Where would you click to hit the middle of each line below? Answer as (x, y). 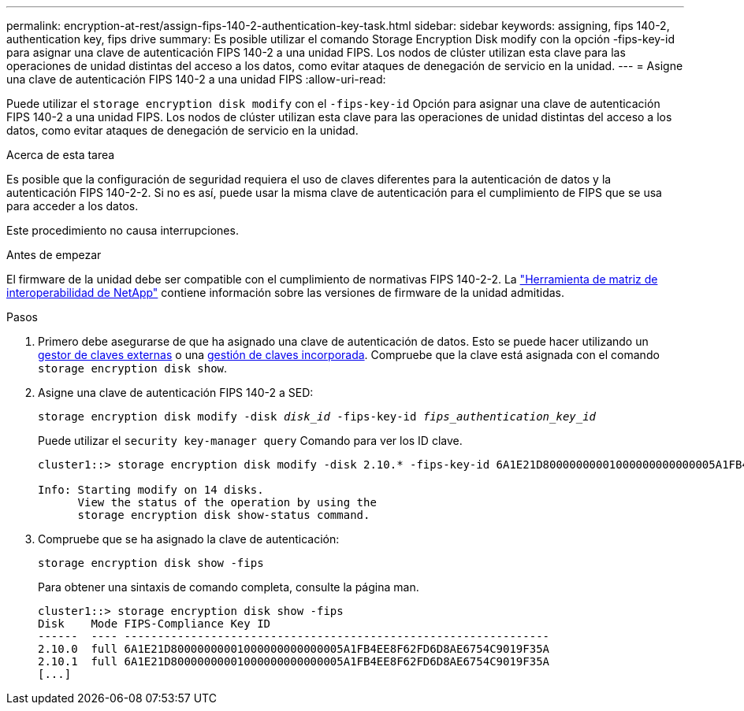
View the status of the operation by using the (227, 502)
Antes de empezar (54, 255)
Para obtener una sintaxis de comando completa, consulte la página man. (229, 587)
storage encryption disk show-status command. (224, 515)
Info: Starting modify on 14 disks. (151, 490)
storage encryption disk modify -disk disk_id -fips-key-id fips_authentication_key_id (317, 417)
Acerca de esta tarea (61, 155)
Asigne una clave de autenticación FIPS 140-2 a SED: (176, 393)
